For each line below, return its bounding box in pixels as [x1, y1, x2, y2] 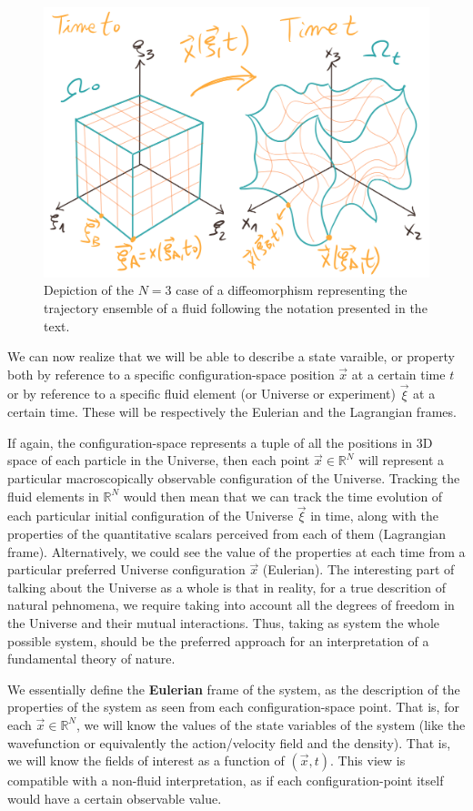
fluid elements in [7, 486, 99, 505]
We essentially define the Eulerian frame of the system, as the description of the [7, 679, 460, 698]
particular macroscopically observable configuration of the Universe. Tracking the [7, 469, 460, 488]
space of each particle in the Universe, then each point [7, 451, 310, 470]
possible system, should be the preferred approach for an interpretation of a [7, 631, 429, 650]
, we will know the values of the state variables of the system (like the [75, 715, 466, 734]
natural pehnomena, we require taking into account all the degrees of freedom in [7, 595, 455, 614]
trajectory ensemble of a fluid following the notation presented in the [44, 299, 428, 318]
